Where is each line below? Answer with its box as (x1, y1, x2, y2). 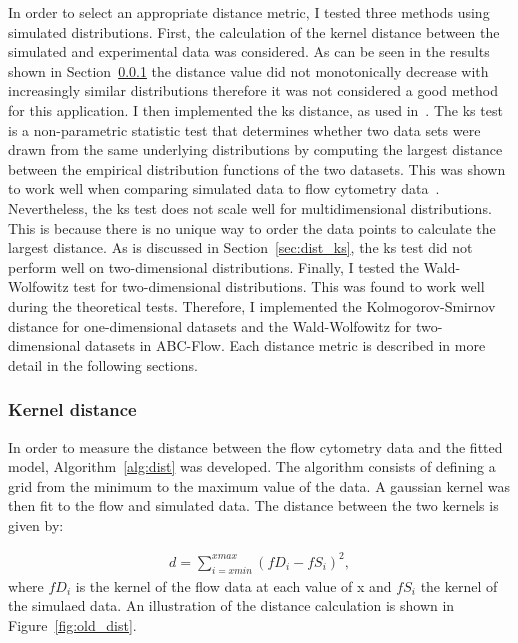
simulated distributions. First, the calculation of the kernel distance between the (8, 21, 500, 42)
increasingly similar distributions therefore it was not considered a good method (8, 80, 498, 101)
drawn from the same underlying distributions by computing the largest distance (8, 139, 503, 160)
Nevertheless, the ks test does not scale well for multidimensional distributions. (8, 197, 492, 218)
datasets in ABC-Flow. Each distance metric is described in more (85, 335, 486, 356)
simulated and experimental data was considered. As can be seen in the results (8, 41, 490, 62)
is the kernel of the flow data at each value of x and (75, 575, 392, 596)
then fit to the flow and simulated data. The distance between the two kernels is (8, 495, 499, 516)
